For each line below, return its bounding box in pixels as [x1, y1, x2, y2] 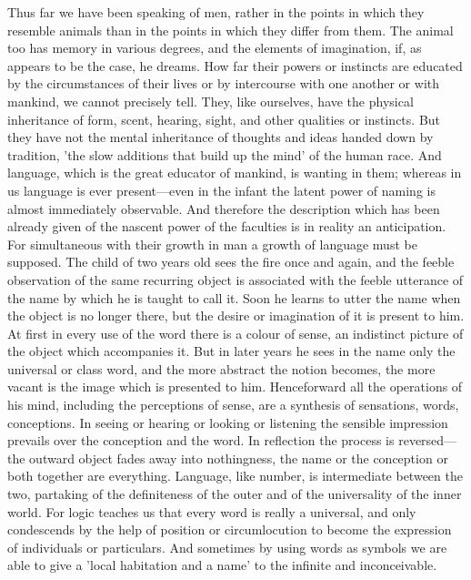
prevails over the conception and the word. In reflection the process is [7, 431, 395, 450]
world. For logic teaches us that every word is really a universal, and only [7, 502, 416, 521]
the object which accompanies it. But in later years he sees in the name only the [7, 341, 456, 361]
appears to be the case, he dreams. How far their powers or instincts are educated [7, 56, 463, 75]
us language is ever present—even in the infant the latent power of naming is [7, 180, 436, 199]
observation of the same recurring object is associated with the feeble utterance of [7, 270, 464, 289]
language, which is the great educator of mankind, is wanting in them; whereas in [7, 163, 462, 182]
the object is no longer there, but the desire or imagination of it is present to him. [7, 306, 465, 325]
